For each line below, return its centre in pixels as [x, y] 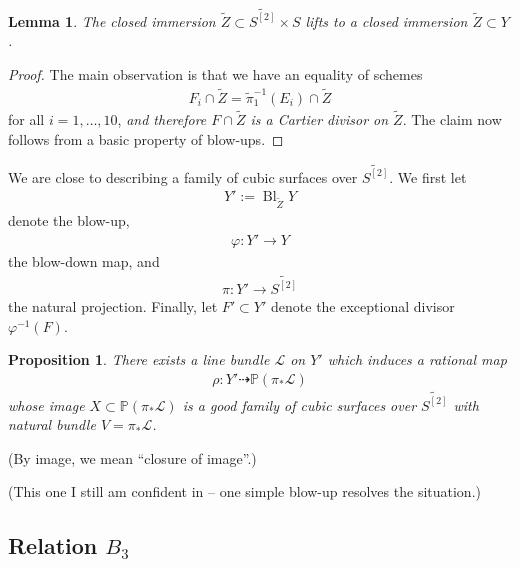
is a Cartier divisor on [319, 118]
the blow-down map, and [84, 260]
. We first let [428, 176]
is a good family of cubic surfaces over [299, 404]
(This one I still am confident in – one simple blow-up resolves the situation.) [244, 491]
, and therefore [162, 118]
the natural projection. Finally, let [113, 306]
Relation [53, 545]
